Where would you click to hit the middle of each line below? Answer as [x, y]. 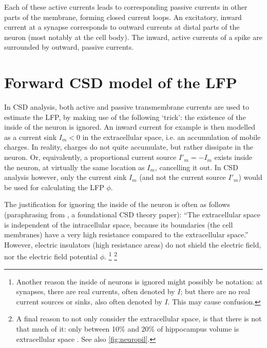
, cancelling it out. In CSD [196, 167]
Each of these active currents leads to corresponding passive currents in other [126, 7]
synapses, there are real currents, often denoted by [96, 291]
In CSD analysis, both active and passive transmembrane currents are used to [127, 107]
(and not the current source [183, 177]
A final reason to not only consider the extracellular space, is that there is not [139, 319]
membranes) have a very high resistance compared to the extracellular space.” [126, 234]
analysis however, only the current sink [65, 177]
